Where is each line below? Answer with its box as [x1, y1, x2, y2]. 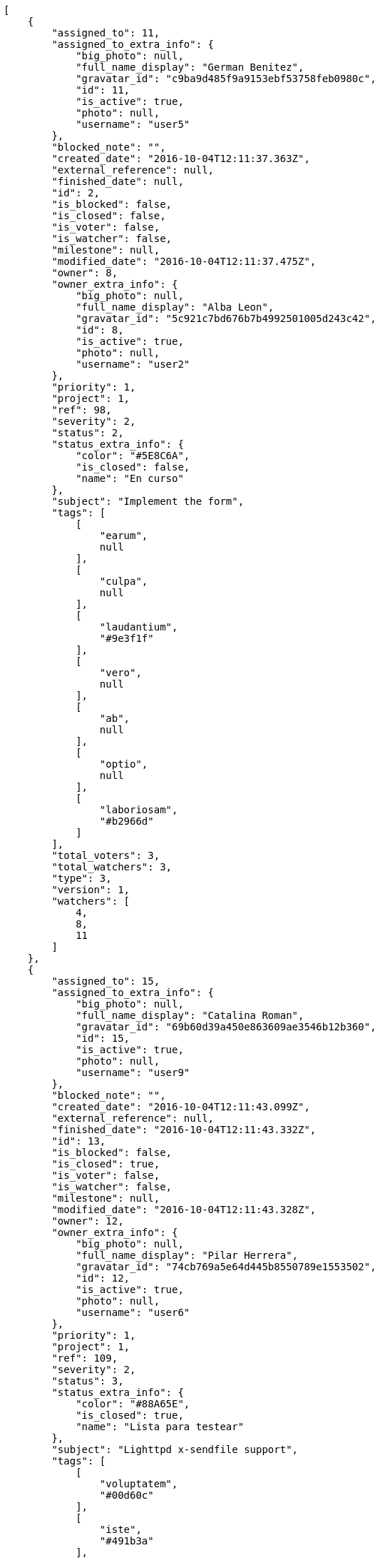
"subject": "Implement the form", [51, 496, 245, 507]
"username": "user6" [76, 1307, 190, 1318]
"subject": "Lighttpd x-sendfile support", [51, 1444, 299, 1455]
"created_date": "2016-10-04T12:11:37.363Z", [51, 153, 310, 164]
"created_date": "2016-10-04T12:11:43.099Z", [51, 1101, 310, 1112]
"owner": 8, [51, 267, 118, 278]
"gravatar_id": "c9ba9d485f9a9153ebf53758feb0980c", [76, 73, 376, 84]
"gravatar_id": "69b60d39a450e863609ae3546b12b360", [76, 1021, 376, 1032]
